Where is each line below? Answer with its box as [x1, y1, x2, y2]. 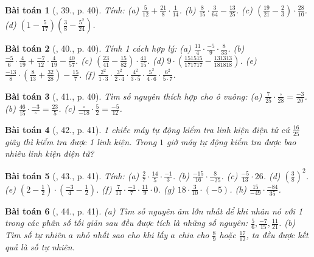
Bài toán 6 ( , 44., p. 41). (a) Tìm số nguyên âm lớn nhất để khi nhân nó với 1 [5, 204, 303, 217]
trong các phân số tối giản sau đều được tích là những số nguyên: [5, 216, 248, 229]
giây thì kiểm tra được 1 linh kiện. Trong [5, 135, 157, 148]
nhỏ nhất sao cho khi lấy [75, 228, 168, 241]
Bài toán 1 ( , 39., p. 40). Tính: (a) [5, 4, 139, 16]
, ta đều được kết [246, 228, 309, 241]
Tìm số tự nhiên [5, 228, 66, 241]
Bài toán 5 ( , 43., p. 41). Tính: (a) [5, 169, 139, 182]
